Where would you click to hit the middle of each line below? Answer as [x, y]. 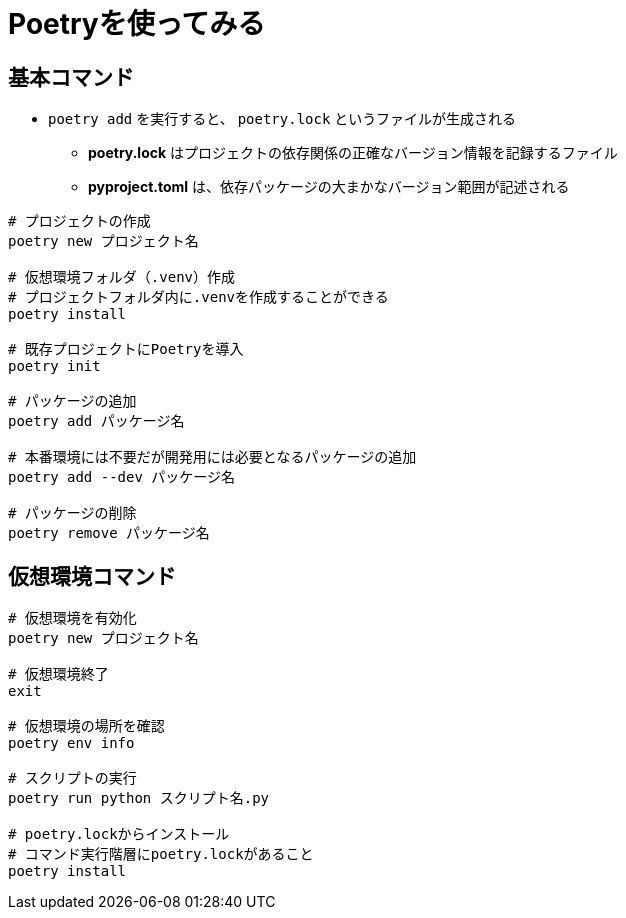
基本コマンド [71, 77]
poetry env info [71, 743]
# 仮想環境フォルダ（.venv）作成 [122, 277]
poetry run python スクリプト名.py [139, 798]
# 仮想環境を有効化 [72, 618]
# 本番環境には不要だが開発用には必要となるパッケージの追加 [212, 457]
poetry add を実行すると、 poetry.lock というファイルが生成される [282, 119]
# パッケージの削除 [72, 513]
